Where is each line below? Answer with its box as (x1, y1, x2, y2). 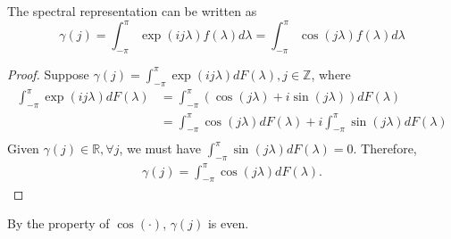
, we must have (119, 139, 201, 158)
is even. (207, 214, 249, 233)
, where (311, 64, 351, 83)
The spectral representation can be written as (7, 2, 257, 20)
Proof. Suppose (7, 64, 89, 83)
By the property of (7, 214, 110, 233)
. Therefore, (353, 139, 417, 158)
